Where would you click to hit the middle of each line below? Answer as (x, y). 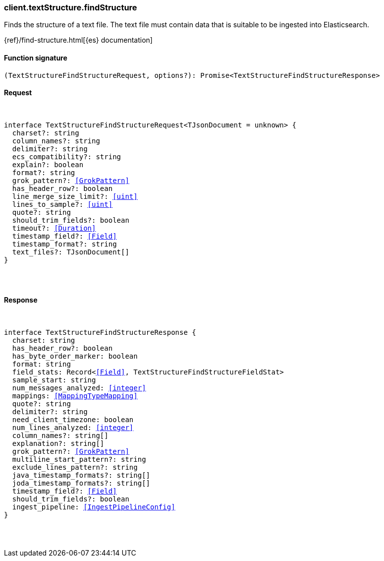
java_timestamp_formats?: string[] (81, 475)
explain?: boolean (48, 164)
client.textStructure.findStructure (71, 7)
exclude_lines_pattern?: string (75, 467)
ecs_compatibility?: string (67, 156)
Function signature (36, 58)
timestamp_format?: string (64, 244)
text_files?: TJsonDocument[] (71, 252)
